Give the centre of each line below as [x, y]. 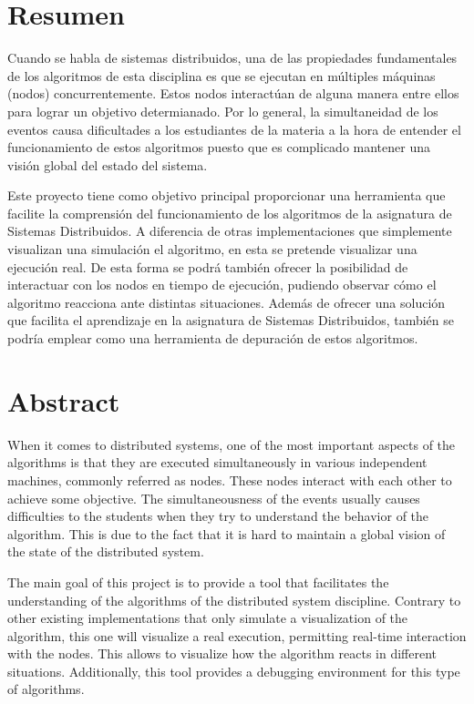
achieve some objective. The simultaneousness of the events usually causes [214, 498]
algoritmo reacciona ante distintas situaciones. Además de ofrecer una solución [227, 302]
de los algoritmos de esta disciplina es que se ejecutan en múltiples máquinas [222, 75]
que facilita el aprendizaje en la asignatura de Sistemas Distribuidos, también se [231, 320]
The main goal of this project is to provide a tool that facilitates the [198, 582]
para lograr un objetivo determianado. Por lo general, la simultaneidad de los [223, 111]
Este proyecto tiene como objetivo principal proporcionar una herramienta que [227, 195]
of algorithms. [46, 689]
